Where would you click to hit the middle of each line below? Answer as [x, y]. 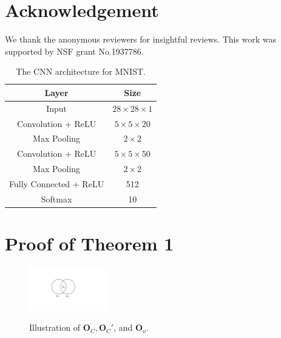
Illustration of [55, 327]
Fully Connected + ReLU [57, 183]
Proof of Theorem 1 [90, 243]
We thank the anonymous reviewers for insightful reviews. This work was [141, 39]
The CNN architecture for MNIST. [81, 71]
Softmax [56, 198]
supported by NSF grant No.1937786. [74, 51]
